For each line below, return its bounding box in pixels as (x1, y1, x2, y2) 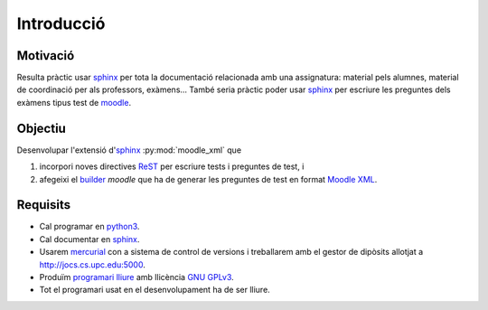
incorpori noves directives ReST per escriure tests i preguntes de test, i (39, 161, 305, 172)
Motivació (16, 48, 75, 63)
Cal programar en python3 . (39, 221, 140, 232)
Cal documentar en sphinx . (39, 233, 140, 244)
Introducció (16, 14, 106, 33)
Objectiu (16, 120, 67, 136)
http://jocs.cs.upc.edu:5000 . (39, 258, 146, 270)
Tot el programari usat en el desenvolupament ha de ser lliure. (39, 285, 270, 296)
